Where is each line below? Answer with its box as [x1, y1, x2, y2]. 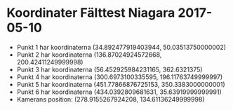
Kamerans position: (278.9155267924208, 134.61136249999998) [16, 95, 205, 103]
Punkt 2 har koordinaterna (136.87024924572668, [16, 50, 162, 59]
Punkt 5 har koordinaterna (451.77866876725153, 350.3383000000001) [16, 80, 225, 88]
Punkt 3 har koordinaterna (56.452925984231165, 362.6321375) [16, 65, 203, 74]
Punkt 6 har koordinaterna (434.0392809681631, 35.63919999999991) [16, 88, 222, 96]
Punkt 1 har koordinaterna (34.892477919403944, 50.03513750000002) [16, 43, 226, 51]
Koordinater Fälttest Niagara [6, 5, 175, 21]
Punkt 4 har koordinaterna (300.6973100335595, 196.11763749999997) [16, 72, 223, 81]
